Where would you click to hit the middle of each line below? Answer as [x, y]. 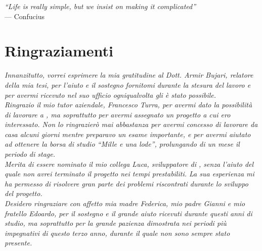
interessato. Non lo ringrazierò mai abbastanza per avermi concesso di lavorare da [131, 124]
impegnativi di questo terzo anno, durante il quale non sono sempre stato [117, 233]
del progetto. [24, 193]
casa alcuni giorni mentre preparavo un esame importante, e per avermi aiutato [128, 134]
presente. [18, 243]
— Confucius [25, 16]
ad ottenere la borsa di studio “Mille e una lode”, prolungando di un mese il [122, 144]
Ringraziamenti [59, 51]
